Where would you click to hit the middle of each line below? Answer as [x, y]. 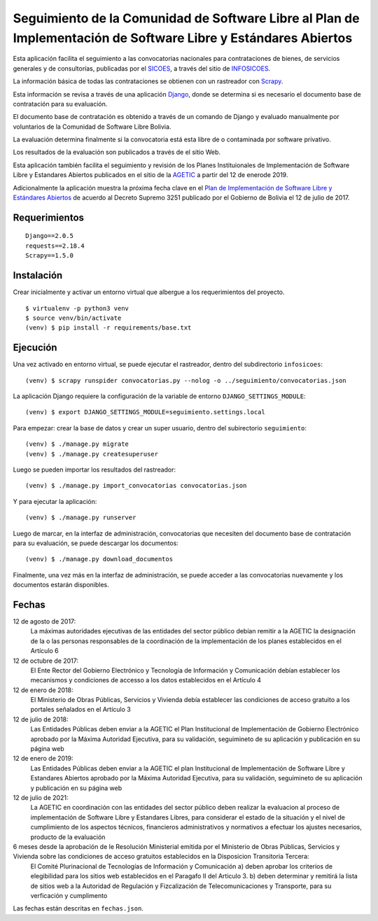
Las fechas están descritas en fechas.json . [78, 908]
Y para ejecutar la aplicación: [55, 501]
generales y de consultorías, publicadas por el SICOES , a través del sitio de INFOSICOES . [142, 68]
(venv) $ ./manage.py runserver [81, 518]
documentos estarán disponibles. [61, 585]
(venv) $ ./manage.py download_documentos [99, 559]
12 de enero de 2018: [43, 690]
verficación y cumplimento [69, 895]
